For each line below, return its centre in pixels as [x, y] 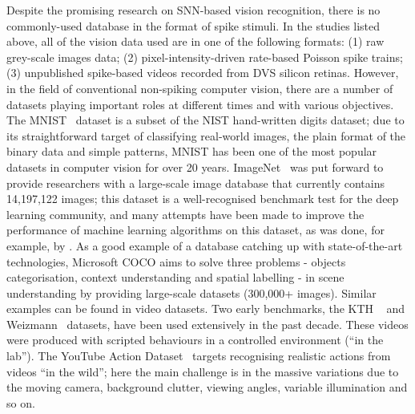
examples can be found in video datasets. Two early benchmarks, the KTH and [205, 308]
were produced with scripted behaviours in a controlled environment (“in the [195, 340]
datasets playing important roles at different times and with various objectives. [200, 104]
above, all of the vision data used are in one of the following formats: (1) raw [195, 41]
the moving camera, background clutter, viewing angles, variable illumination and [207, 387]
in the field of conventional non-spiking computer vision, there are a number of [200, 88]
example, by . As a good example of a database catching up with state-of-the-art [205, 245]
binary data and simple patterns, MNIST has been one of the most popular [192, 151]
